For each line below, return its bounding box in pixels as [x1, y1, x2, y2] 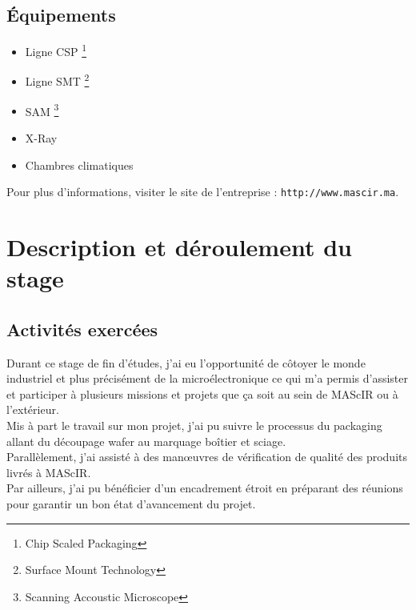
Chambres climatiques [25, 156, 134, 173]
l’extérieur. [6, 401, 59, 418]
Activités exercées [6, 316, 158, 341]
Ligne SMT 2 [25, 70, 90, 90]
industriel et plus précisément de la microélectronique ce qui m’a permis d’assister [6, 370, 409, 387]
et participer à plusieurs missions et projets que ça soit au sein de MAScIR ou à [6, 385, 398, 402]
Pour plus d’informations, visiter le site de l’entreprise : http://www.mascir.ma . [6, 183, 399, 200]
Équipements [6, 2, 116, 27]
